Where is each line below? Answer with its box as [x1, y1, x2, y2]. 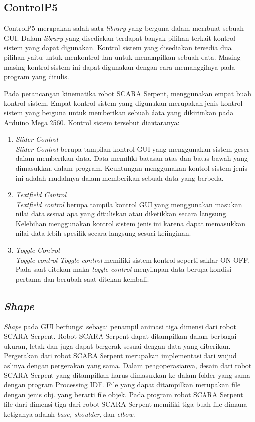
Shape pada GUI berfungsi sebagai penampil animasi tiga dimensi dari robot [4, 321, 236, 331]
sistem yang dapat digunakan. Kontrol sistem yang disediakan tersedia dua [4, 42, 232, 53]
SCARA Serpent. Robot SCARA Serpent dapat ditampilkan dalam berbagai [4, 331, 237, 341]
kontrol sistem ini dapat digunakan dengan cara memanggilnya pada [27, 61, 235, 72]
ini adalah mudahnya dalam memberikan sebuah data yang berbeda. [15, 172, 224, 183]
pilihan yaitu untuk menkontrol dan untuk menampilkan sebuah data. [4, 52, 216, 62]
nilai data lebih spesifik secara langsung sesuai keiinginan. [15, 228, 191, 238]
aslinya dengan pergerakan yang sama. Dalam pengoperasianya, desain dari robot [4, 360, 252, 370]
